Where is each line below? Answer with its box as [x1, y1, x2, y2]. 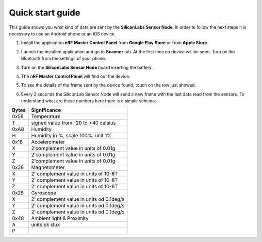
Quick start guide [9, 7, 81, 18]
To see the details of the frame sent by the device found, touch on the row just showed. [21, 82, 196, 88]
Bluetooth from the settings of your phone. [21, 56, 106, 62]
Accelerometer [31, 139, 65, 145]
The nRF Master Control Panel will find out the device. [21, 73, 131, 79]
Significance [31, 107, 61, 113]
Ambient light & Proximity [31, 215, 89, 222]
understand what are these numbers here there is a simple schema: [21, 98, 156, 104]
